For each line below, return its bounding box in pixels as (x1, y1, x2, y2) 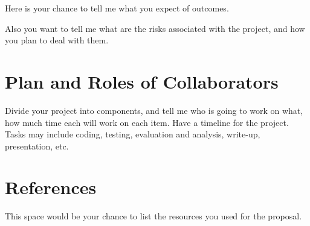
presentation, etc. (5, 139, 69, 152)
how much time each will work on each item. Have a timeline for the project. (5, 116, 289, 128)
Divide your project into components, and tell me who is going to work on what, (5, 104, 303, 116)
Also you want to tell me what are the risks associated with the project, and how (5, 22, 305, 34)
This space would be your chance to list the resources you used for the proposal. (5, 210, 302, 222)
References (5, 175, 97, 199)
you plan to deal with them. (5, 34, 109, 46)
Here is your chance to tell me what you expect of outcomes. (5, 2, 229, 14)
